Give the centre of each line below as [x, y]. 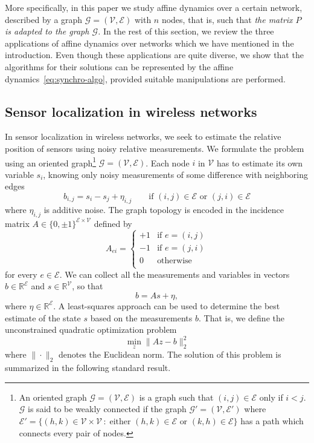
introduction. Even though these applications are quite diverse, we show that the [154, 55]
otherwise [175, 261]
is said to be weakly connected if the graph [107, 409]
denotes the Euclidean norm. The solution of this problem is [170, 354]
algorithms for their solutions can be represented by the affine [119, 66]
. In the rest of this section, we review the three [186, 31]
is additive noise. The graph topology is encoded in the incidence [164, 209]
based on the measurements [141, 317]
